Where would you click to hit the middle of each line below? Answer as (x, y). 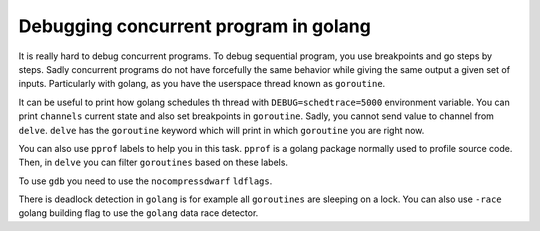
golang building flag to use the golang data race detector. (138, 213)
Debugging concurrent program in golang (195, 26)
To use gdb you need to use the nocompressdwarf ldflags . (145, 181)
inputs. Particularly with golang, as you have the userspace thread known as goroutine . (202, 84)
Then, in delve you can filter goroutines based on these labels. (153, 162)
